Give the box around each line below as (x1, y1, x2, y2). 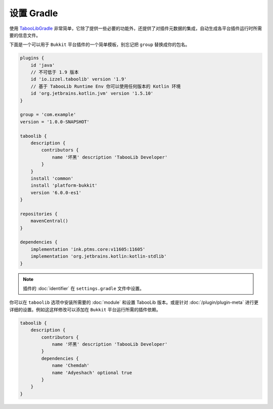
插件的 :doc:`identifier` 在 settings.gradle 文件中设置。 (23, 285, 144, 292)
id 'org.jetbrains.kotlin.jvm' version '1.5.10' (30, 91, 154, 96)
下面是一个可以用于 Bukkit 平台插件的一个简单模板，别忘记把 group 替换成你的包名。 (9, 42, 190, 48)
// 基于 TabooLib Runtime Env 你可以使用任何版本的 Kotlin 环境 (30, 84, 181, 89)
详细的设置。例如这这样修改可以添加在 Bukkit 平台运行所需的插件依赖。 (9, 306, 161, 312)
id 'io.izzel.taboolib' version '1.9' (30, 76, 127, 82)
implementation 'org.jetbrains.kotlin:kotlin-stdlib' (30, 254, 167, 259)
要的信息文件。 (9, 32, 40, 38)
